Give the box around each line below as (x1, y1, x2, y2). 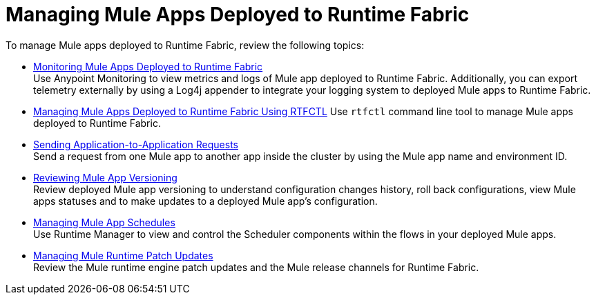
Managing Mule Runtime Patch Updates (33, 249, 213, 261)
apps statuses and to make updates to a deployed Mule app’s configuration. (33, 194, 378, 207)
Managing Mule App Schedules (33, 216, 175, 228)
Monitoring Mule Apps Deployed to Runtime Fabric (33, 60, 263, 72)
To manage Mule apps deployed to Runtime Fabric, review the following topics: (6, 39, 365, 51)
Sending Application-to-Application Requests (33, 138, 238, 150)
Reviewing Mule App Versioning (33, 171, 177, 183)
